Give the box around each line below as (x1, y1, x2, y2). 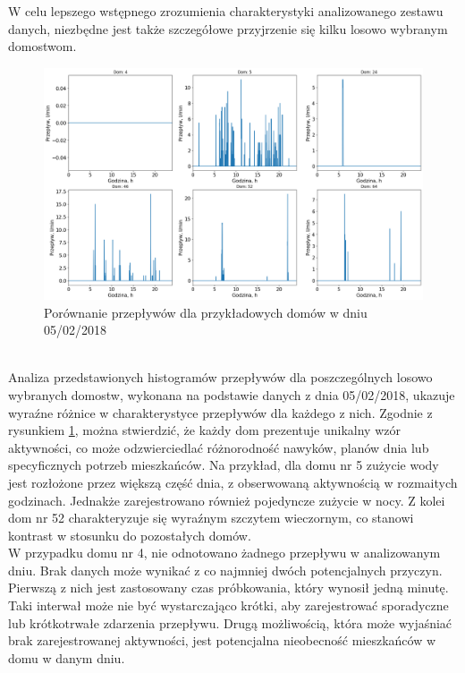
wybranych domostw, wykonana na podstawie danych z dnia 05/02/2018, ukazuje (8, 385, 455, 404)
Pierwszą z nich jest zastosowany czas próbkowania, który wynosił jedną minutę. (8, 578, 449, 597)
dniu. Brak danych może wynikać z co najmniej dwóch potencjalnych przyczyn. (8, 560, 443, 579)
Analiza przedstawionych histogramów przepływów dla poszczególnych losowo (8, 368, 433, 387)
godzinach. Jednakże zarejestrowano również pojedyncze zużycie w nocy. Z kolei (8, 490, 445, 509)
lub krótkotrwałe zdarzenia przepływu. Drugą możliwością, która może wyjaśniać (8, 613, 452, 632)
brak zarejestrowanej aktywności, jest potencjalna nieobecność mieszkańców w (8, 631, 436, 650)
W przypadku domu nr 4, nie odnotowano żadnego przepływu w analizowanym (8, 543, 441, 562)
